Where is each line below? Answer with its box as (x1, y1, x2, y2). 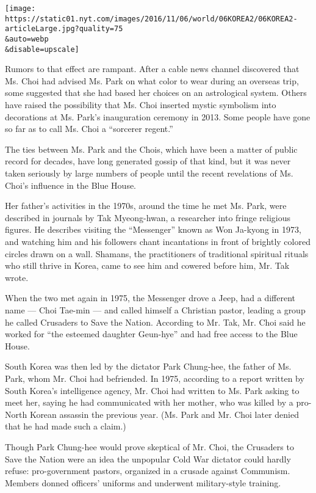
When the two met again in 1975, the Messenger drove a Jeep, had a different (5, 291, 296, 304)
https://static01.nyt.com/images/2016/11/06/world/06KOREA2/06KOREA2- (5, 14, 298, 23)
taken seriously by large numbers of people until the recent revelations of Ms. (5, 167, 293, 180)
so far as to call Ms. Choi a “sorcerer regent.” (5, 122, 173, 135)
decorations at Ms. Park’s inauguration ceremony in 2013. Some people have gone (5, 110, 311, 123)
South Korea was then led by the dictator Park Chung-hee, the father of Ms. (5, 360, 292, 373)
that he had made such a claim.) (5, 420, 126, 433)
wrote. (5, 271, 29, 283)
